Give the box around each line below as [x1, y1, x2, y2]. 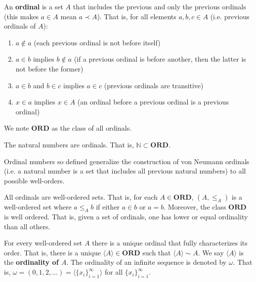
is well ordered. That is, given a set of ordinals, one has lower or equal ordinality [4, 211, 248, 222]
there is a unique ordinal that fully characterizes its [92, 238, 248, 248]
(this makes [4, 11, 39, 21]
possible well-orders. [4, 175, 65, 185]
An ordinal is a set [4, 1, 63, 11]
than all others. [4, 221, 50, 231]
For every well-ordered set [4, 238, 83, 248]
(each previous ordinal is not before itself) [34, 37, 161, 47]
